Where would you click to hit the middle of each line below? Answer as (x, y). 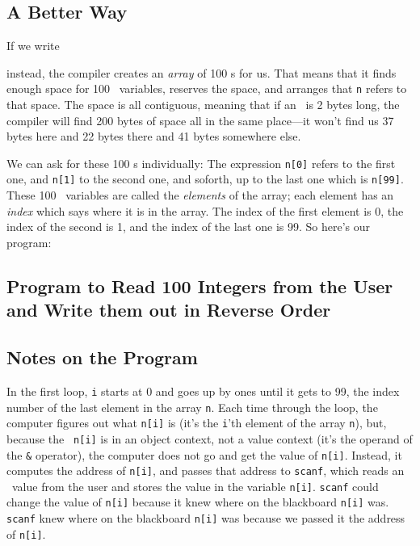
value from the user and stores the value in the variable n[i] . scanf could (195, 486)
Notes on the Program (102, 357)
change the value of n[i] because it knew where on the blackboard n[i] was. (198, 502)
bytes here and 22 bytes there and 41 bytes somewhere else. (154, 136)
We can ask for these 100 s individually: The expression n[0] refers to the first (201, 163)
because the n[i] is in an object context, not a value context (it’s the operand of (210, 438)
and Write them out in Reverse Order (169, 310)
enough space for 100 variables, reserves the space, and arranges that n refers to (207, 88)
